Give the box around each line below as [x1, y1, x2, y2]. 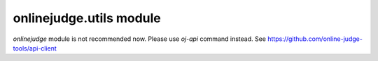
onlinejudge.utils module [13, 10, 161, 26]
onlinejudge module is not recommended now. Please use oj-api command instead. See [13, 35, 266, 43]
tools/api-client [13, 44, 57, 52]
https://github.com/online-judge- [267, 35, 363, 43]
